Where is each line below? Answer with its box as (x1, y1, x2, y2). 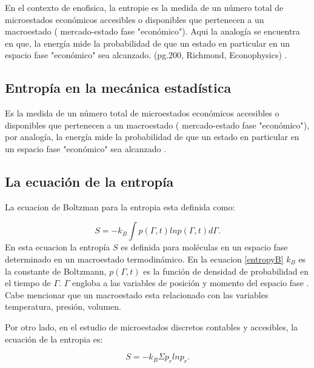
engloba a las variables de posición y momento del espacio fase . (72, 276, 309, 289)
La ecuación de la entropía (5, 172, 174, 190)
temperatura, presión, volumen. (5, 300, 121, 313)
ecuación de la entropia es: (5, 332, 103, 345)
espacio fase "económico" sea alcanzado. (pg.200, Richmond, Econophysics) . (5, 49, 287, 61)
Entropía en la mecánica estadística (5, 78, 232, 97)
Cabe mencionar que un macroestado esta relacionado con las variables (5, 288, 269, 301)
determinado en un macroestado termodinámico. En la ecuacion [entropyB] (5, 252, 284, 265)
